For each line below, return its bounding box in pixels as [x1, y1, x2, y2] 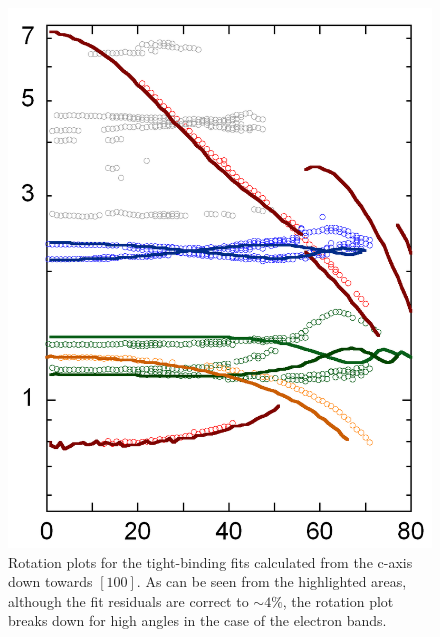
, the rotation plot [282, 590, 394, 611]
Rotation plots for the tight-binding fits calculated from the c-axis [8, 551, 413, 572]
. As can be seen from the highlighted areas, [136, 571, 407, 592]
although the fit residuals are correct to [8, 590, 249, 611]
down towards [8, 571, 93, 592]
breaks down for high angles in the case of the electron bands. [8, 610, 387, 631]
